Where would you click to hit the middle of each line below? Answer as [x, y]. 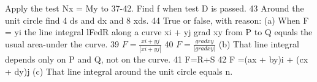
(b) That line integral [259, 43]
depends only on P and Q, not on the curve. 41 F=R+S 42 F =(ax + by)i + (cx [157, 59]
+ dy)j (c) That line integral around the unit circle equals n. [119, 71]
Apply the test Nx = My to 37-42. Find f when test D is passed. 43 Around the [155, 8]
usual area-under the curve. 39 [62, 43]
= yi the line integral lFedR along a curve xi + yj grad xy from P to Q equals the [159, 32]
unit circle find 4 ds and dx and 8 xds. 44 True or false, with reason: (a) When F [157, 20]
